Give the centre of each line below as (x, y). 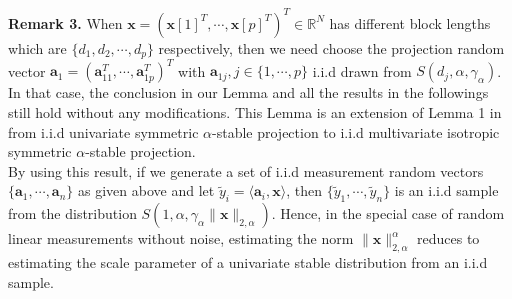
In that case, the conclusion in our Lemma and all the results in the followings (248, 92)
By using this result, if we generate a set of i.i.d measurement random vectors (246, 170)
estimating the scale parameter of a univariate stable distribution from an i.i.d (248, 262)
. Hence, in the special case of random (388, 213)
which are (37, 47)
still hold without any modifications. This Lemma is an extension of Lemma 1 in (255, 112)
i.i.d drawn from (362, 70)
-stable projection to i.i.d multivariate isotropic (356, 131)
